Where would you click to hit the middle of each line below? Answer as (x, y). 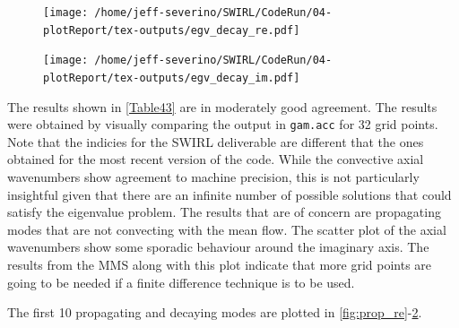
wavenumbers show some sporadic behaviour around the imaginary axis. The (218, 247)
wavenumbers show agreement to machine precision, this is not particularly (213, 177)
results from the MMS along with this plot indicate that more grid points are (220, 265)
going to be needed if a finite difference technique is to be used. (181, 282)
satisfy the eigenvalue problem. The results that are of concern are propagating (224, 212)
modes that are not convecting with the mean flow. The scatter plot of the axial (227, 229)
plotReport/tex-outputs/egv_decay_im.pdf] (172, 78)
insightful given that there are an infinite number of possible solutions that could (229, 194)
